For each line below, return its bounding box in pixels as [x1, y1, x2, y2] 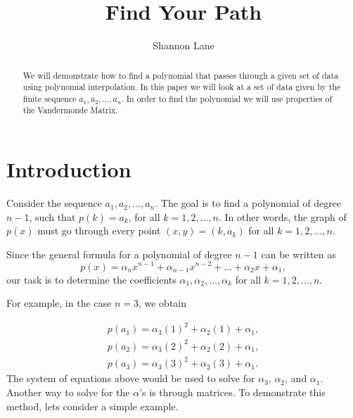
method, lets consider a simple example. [6, 398, 179, 413]
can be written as [261, 246, 336, 261]
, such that [29, 209, 76, 224]
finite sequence [23, 92, 77, 104]
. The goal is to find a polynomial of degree [155, 196, 342, 210]
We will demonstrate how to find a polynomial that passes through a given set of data [23, 69, 339, 81]
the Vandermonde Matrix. [23, 104, 118, 116]
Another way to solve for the [6, 384, 130, 399]
